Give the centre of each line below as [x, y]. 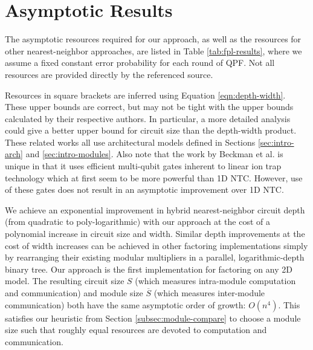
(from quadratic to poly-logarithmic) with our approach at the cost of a [137, 222]
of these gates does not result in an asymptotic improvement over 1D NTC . [144, 190]
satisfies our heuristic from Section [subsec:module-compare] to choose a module [153, 318]
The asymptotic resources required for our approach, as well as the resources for [153, 39]
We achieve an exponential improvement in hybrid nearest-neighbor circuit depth [155, 209]
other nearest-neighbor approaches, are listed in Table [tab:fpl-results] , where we [153, 50]
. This [289, 304]
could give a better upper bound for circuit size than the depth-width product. [151, 130]
